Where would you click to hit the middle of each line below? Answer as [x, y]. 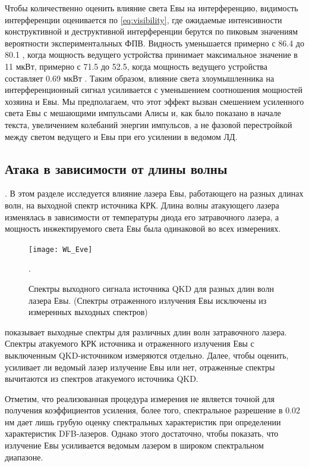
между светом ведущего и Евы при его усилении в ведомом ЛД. [121, 136]
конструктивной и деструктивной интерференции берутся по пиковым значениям [152, 31]
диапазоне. [24, 457]
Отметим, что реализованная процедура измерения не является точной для [140, 398]
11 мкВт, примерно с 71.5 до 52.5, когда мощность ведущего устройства [136, 66]
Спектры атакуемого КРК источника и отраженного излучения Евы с [130, 343]
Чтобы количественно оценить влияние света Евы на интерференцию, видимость [152, 8]
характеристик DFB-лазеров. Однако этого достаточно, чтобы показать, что [142, 433]
